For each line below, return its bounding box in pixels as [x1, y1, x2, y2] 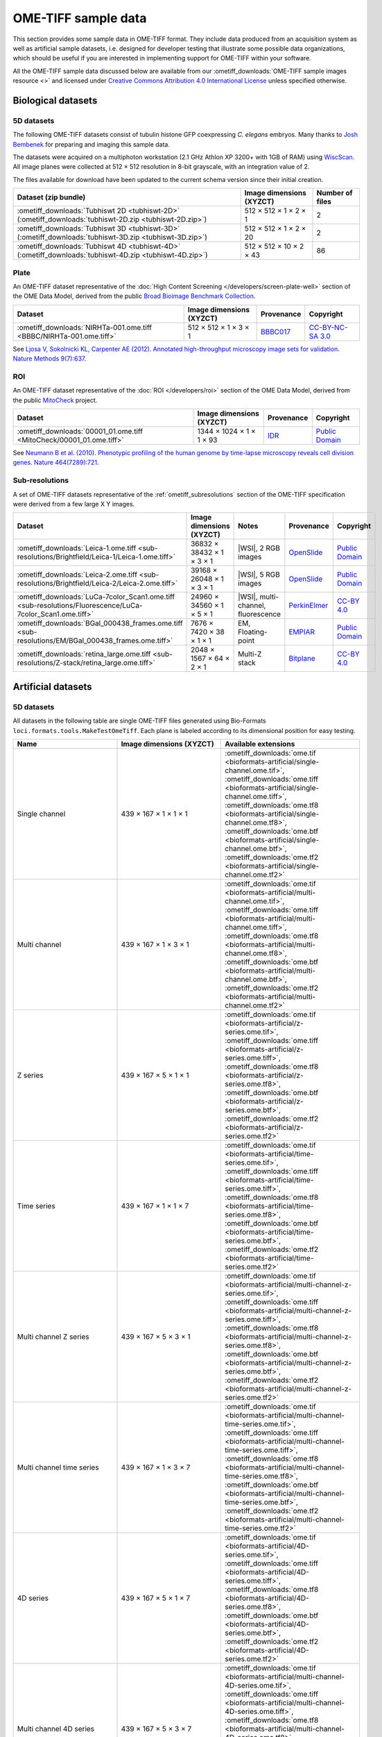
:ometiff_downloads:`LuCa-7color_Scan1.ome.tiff [17, 592, 175, 602]
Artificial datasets [12, 681, 93, 693]
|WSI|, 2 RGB [238, 543, 281, 553]
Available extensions [225, 739, 295, 748]
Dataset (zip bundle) [17, 192, 86, 202]
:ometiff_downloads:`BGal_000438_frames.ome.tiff [17, 618, 183, 628]
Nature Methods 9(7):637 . [12, 354, 87, 363]
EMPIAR [288, 627, 315, 637]
